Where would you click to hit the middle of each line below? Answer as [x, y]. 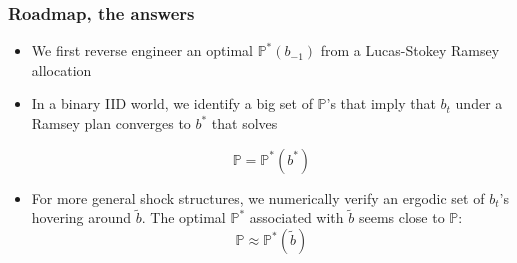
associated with [296, 217]
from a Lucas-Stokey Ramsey [410, 50]
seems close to [401, 217]
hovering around [81, 217]
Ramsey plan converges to [111, 123]
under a [479, 103]
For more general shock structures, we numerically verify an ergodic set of [258, 197]
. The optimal [183, 217]
